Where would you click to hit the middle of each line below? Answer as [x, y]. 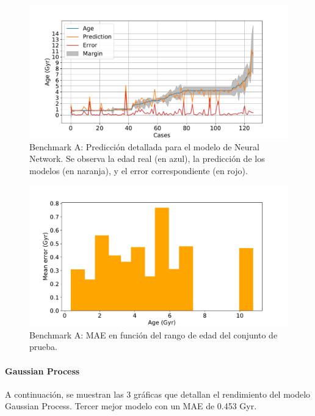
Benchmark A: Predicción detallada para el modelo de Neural [144, 146]
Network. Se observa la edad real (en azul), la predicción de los [147, 159]
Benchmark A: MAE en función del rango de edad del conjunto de [154, 334]
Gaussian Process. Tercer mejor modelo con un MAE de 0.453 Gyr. [131, 406]
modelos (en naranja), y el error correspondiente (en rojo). [139, 170]
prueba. [43, 347]
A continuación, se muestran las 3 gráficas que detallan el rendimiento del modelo [158, 394]
